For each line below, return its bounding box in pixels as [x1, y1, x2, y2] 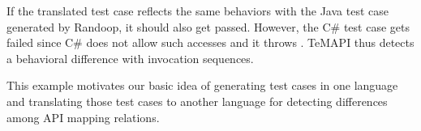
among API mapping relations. [6, 108, 160, 125]
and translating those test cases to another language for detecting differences [6, 92, 388, 109]
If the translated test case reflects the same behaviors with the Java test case [6, 2, 389, 19]
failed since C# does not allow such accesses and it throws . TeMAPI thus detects [6, 34, 415, 51]
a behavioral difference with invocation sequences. [6, 49, 254, 66]
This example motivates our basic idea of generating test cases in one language [6, 77, 398, 94]
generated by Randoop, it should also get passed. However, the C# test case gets [6, 18, 410, 35]
